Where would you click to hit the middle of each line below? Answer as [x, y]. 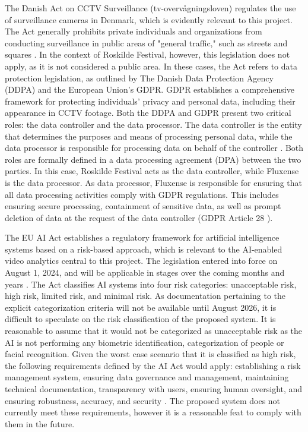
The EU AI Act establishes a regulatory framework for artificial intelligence [142, 237]
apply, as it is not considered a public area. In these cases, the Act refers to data [151, 66]
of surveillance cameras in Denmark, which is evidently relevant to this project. [149, 19]
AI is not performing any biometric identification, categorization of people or [145, 342]
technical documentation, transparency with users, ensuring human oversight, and [154, 389]
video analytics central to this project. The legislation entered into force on [141, 261]
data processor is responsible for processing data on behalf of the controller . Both [154, 148]
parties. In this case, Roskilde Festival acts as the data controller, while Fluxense [152, 171]
